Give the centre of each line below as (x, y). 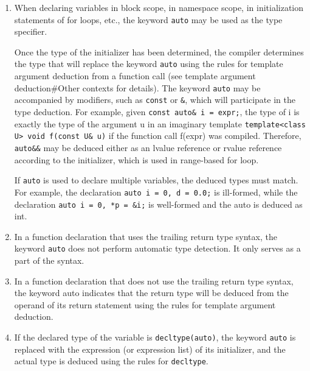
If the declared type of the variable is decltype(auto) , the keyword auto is (155, 337)
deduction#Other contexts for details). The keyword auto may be (137, 87)
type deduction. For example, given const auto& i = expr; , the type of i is (157, 111)
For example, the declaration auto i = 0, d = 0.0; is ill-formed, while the (156, 192)
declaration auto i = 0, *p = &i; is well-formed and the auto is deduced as (158, 204)
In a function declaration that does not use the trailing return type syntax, (154, 281)
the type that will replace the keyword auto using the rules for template (149, 64)
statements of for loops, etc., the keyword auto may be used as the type (148, 19)
